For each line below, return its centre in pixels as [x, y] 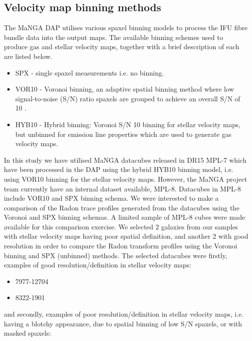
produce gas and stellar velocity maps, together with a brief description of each [122, 47]
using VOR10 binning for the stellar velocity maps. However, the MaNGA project [126, 179]
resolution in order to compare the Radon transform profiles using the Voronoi [121, 246]
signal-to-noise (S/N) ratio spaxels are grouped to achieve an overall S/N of [128, 98]
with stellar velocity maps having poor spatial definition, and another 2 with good [126, 236]
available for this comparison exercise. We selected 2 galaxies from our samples [121, 226]
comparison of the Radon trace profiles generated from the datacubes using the [122, 207]
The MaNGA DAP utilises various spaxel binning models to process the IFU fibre [126, 28]
